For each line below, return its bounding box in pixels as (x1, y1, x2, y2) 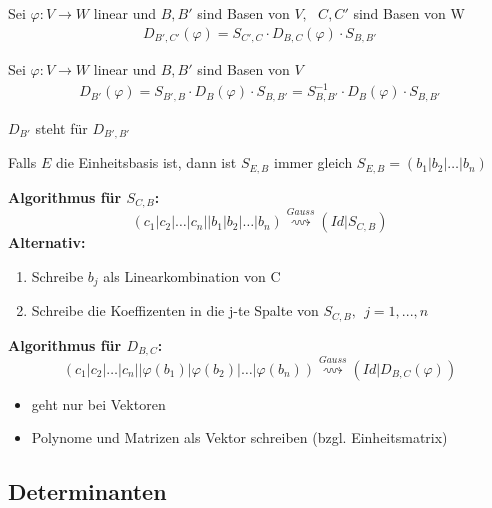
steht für (35, 117, 88, 138)
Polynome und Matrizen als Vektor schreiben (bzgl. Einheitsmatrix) (31, 427, 448, 448)
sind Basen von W (353, 3, 465, 23)
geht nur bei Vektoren (31, 393, 166, 414)
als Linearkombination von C (103, 265, 281, 286)
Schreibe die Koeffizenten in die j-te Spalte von (31, 300, 319, 321)
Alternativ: (8, 232, 86, 253)
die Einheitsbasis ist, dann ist (55, 152, 237, 173)
